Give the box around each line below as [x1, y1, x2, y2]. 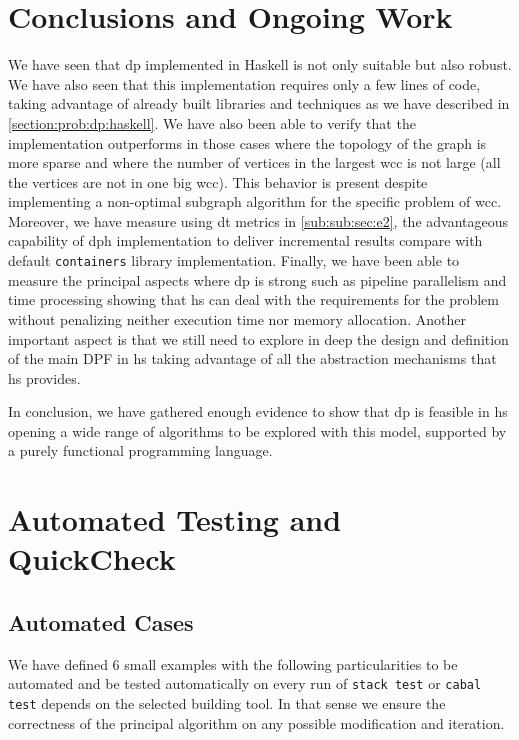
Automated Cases [8, 607, 194, 638]
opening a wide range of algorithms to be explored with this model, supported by [8, 420, 507, 441]
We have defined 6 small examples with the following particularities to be [8, 653, 458, 674]
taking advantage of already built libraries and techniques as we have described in [8, 93, 510, 114]
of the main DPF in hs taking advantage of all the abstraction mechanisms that [8, 348, 497, 369]
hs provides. [8, 367, 81, 388]
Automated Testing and [8, 499, 342, 540]
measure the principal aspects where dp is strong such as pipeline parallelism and [8, 269, 507, 290]
